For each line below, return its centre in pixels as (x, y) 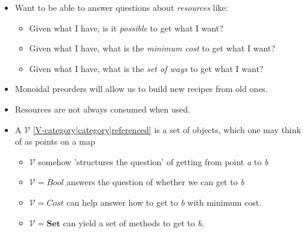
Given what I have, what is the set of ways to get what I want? (146, 68)
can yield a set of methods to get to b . (133, 222)
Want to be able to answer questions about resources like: (121, 7)
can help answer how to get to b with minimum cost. (164, 202)
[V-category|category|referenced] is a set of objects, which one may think (167, 129)
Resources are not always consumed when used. (103, 109)
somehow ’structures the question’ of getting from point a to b (153, 161)
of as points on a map (55, 141)
